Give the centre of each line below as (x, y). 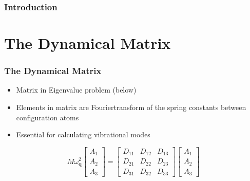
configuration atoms (47, 117)
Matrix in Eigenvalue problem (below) (76, 90)
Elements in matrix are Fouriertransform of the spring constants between (131, 107)
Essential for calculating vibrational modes (83, 134)
